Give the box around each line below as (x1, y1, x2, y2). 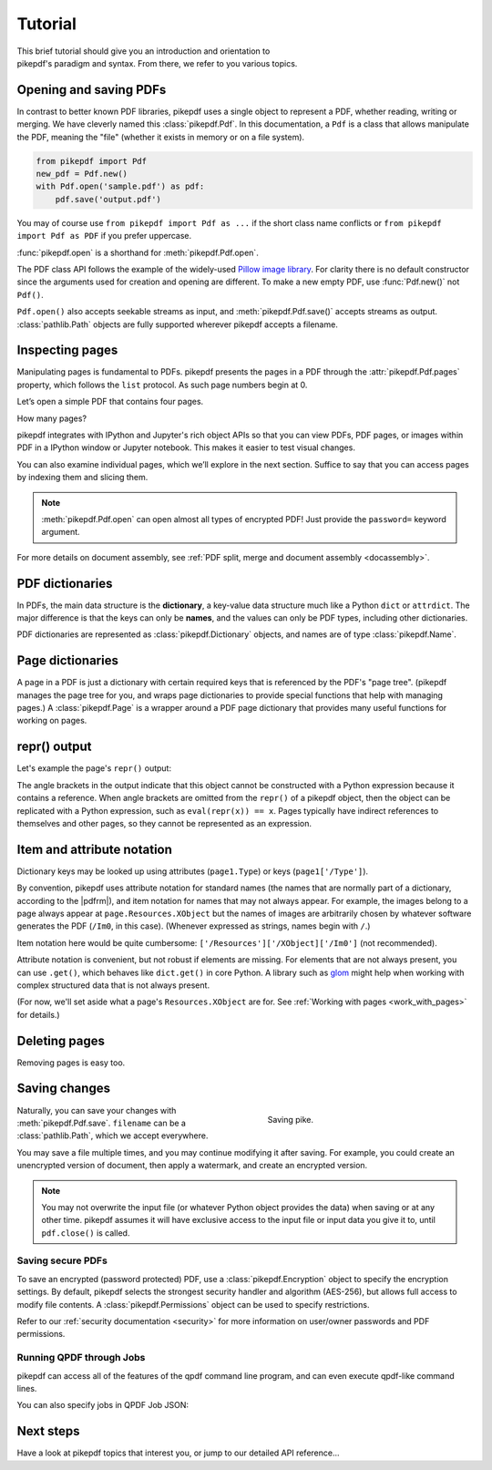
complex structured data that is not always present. (16, 980, 210, 991)
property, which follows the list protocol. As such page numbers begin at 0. (16, 379, 308, 390)
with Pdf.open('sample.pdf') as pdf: (36, 181, 205, 191)
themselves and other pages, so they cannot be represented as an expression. (16, 817, 313, 828)
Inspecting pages (16, 343, 118, 358)
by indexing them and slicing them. (16, 472, 149, 483)
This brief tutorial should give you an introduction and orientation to (16, 46, 271, 57)
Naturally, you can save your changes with (16, 1105, 177, 1115)
